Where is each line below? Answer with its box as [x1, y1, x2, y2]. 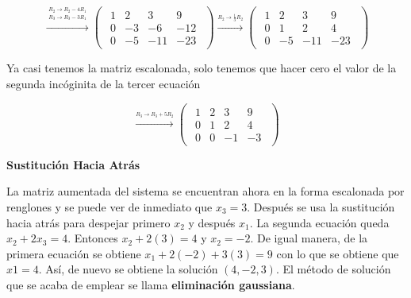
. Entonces [67, 230, 118, 246]
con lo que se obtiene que [276, 245, 399, 261]
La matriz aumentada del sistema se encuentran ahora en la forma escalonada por [6, 183, 405, 199]
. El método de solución [275, 261, 391, 277]
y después [188, 214, 236, 230]
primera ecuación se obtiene [6, 245, 141, 261]
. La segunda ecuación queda [249, 214, 390, 230]
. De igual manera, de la [250, 230, 368, 246]
